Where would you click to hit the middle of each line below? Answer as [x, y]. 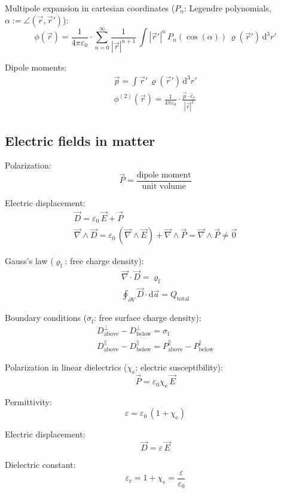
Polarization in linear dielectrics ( [66, 367]
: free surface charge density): [148, 318]
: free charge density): [104, 261]
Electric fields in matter [80, 140]
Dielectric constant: [40, 465]
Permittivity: [28, 401]
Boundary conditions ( [46, 318]
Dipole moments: [36, 67]
